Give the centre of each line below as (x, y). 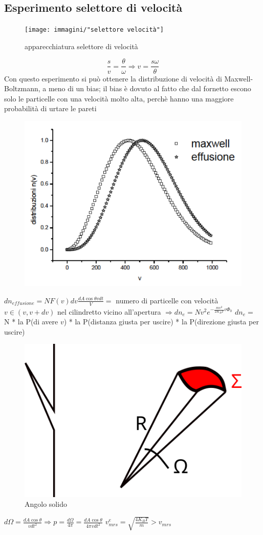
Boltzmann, (22, 88)
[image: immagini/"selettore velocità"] (94, 30)
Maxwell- (239, 78)
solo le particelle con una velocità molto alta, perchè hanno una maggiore (119, 98)
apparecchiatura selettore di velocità (81, 46)
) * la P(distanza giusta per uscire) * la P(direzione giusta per (161, 322)
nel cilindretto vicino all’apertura (109, 311)
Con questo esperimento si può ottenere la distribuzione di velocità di (113, 78)
